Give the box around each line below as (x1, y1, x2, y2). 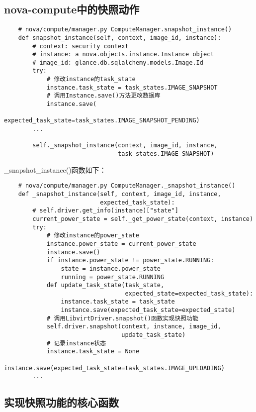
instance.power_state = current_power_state (46, 240, 196, 247)
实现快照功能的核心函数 (4, 395, 119, 410)
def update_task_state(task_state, (46, 282, 165, 289)
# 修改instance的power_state (46, 232, 139, 239)
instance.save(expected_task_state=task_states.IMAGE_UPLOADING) (4, 364, 225, 372)
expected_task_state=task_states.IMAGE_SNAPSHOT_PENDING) (4, 117, 200, 124)
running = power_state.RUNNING (61, 273, 165, 281)
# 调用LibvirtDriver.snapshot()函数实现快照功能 (46, 314, 198, 322)
